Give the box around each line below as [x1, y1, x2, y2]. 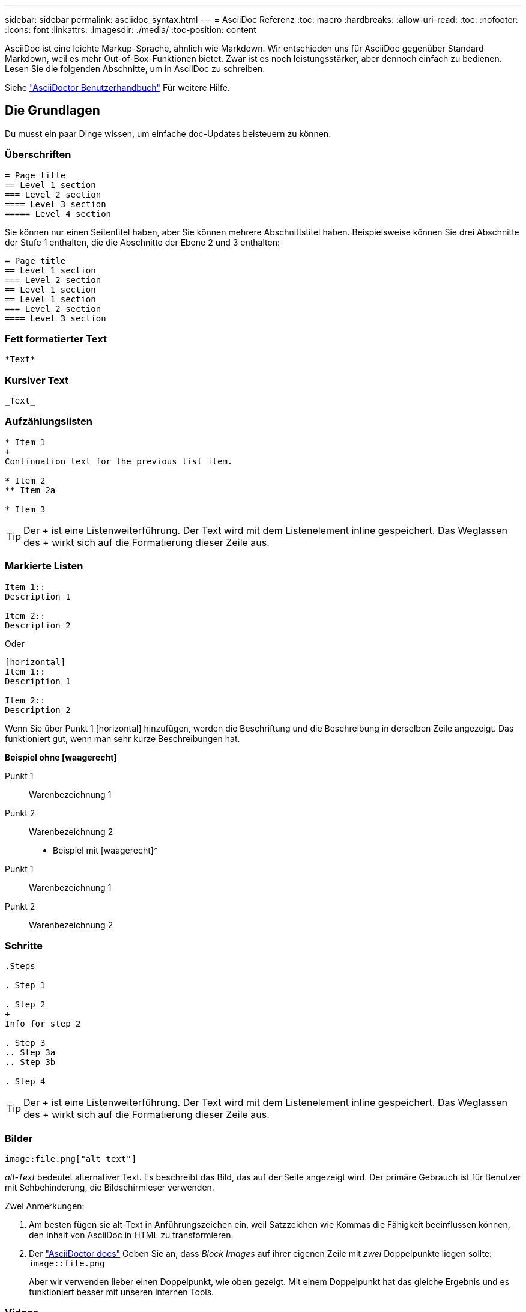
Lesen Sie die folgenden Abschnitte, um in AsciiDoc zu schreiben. [5, 64, 265, 74]
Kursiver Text [5, 374, 69, 386]
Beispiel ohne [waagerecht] [5, 752, 117, 762]
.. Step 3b [5, 1057, 56, 1068]
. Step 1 [5, 980, 46, 991]
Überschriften [5, 148, 71, 161]
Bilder [5, 1132, 33, 1144]
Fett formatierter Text [5, 332, 107, 345]
